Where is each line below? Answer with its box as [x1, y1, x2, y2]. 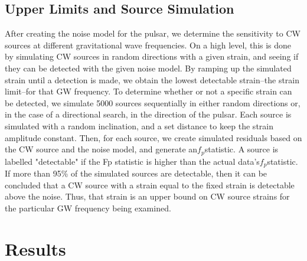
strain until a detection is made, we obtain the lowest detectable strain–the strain [5, 73, 300, 86]
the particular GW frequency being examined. [5, 201, 171, 214]
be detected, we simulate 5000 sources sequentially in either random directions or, [5, 96, 301, 109]
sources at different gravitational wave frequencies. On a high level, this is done [5, 38, 292, 51]
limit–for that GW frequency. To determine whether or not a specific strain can [5, 85, 292, 97]
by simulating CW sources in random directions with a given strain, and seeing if [5, 50, 299, 63]
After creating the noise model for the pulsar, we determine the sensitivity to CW [5, 27, 301, 40]
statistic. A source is [204, 143, 279, 155]
